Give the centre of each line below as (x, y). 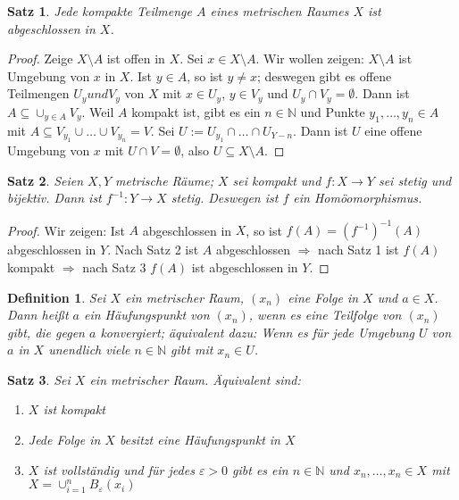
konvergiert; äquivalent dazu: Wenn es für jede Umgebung (258, 332)
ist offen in (136, 58)
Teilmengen (38, 93)
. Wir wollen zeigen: (310, 58)
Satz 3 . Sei (39, 379)
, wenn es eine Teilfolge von (325, 315)
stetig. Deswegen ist (225, 198)
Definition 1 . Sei (57, 297)
